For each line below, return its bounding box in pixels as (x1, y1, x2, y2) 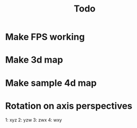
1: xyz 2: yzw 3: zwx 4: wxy (5, 116, 62, 123)
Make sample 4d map (5, 77, 97, 88)
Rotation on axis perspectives (5, 100, 132, 111)
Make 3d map (5, 54, 63, 66)
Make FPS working (5, 31, 85, 43)
